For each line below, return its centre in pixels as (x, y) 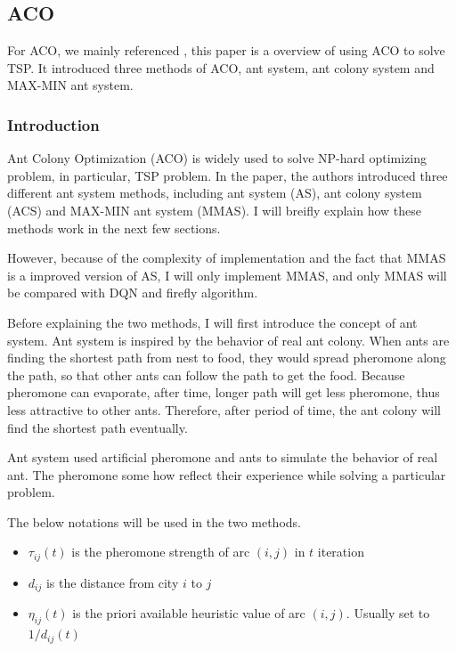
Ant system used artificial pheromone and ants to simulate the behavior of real (223, 457)
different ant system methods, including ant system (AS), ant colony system (215, 193)
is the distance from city (112, 582)
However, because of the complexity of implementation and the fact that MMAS (227, 258)
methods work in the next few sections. (114, 228)
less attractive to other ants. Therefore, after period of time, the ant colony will (224, 409)
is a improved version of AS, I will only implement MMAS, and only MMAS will (227, 275)
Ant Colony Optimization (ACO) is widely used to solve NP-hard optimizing (217, 158)
